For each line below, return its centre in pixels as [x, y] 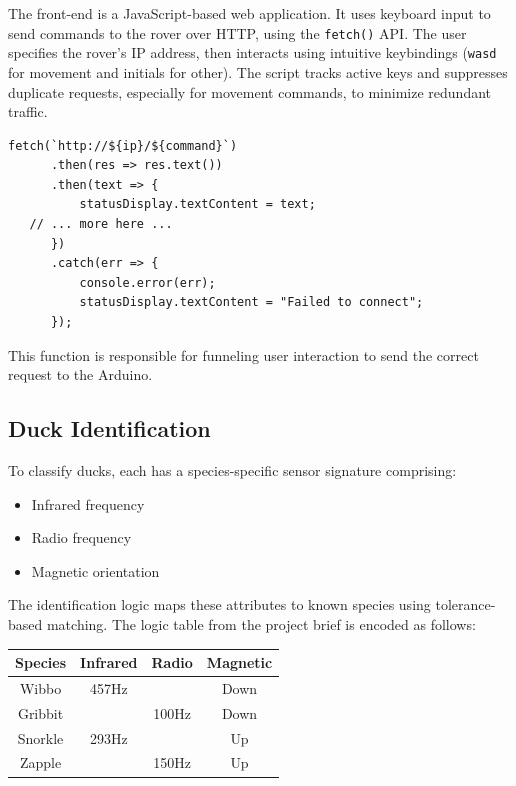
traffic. [28, 111]
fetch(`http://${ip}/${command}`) [123, 145]
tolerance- [465, 604]
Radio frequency [81, 537]
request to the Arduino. [80, 374]
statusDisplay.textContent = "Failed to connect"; [251, 302]
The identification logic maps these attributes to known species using [219, 604]
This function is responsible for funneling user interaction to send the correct [243, 354]
